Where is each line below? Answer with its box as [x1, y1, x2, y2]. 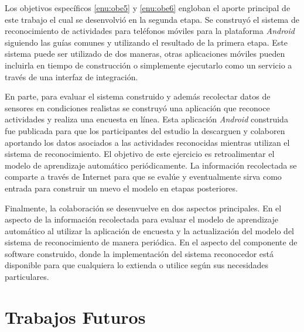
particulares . [5, 271, 49, 283]
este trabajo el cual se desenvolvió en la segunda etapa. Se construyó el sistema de [5, 13, 299, 25]
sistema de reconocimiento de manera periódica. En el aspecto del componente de [5, 236, 298, 248]
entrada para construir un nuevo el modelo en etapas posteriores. [5, 182, 238, 194]
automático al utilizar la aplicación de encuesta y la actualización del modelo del [5, 224, 294, 237]
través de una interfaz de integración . [5, 70, 138, 83]
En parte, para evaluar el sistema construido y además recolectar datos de [5, 90, 271, 102]
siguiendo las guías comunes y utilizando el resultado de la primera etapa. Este [5, 36, 288, 48]
